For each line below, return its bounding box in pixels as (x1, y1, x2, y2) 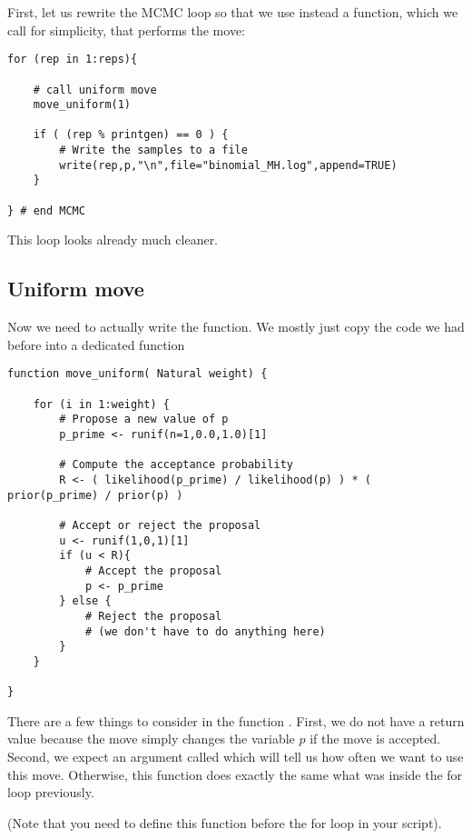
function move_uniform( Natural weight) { (7, 367, 268, 381)
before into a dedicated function (7, 335, 185, 354)
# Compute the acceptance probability (59, 458, 293, 472)
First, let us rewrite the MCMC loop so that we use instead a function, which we (7, 3, 458, 21)
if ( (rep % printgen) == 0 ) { (33, 128, 229, 142)
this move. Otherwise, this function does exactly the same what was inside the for (7, 764, 463, 784)
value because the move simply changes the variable (7, 729, 295, 748)
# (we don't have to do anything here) (84, 624, 326, 638)
